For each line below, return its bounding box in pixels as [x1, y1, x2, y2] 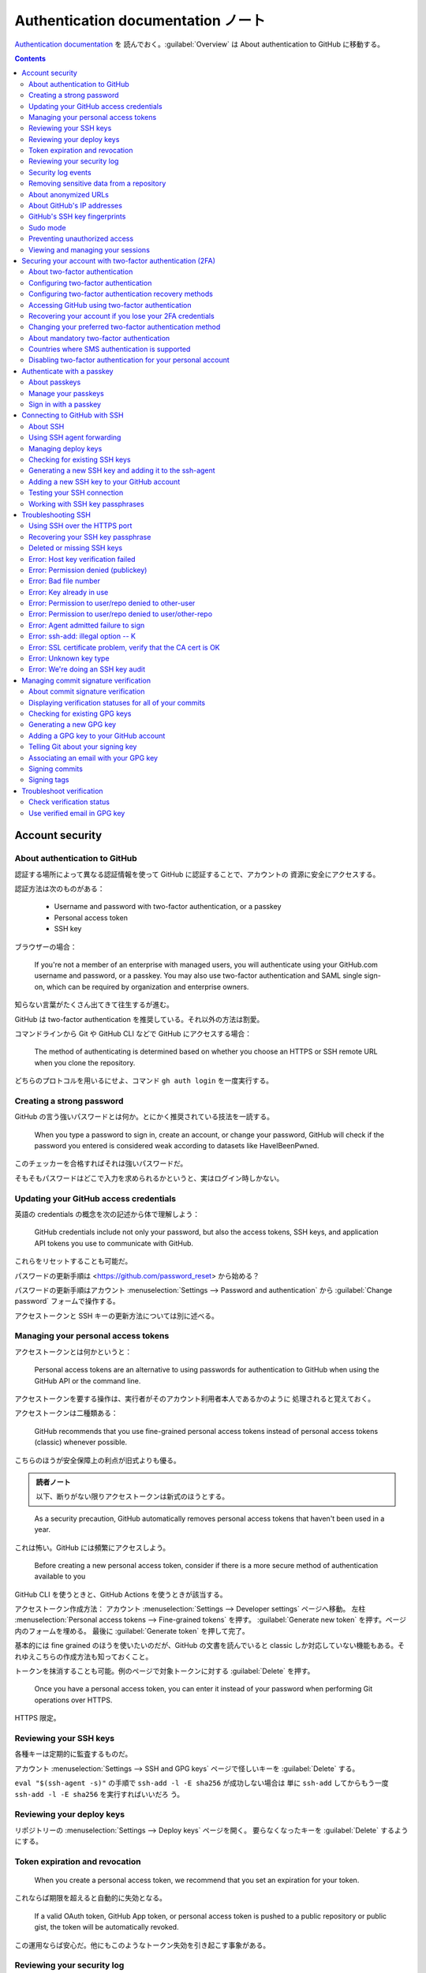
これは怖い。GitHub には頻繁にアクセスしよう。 [14, 1543, 170, 1552]
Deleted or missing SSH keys [28, 543, 122, 552]
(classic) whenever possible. [34, 1437, 128, 1447]
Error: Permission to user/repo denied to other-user [28, 598, 196, 608]
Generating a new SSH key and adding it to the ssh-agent [28, 466, 216, 475]
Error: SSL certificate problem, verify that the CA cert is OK [28, 642, 220, 652]
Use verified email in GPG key [28, 808, 125, 818]
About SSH [28, 421, 65, 431]
